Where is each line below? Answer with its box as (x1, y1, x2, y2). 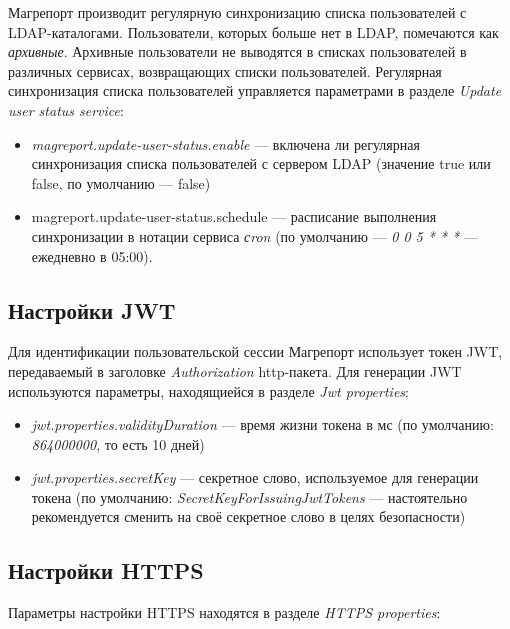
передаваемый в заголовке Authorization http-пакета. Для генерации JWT (8, 360, 462, 381)
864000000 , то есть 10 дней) (31, 433, 205, 454)
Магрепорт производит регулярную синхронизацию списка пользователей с (8, 2, 467, 22)
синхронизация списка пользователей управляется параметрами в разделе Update (8, 80, 502, 101)
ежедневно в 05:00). (31, 245, 153, 266)
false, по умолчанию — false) (31, 172, 211, 193)
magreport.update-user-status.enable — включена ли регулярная (31, 133, 420, 154)
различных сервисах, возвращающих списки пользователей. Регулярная (8, 60, 442, 81)
